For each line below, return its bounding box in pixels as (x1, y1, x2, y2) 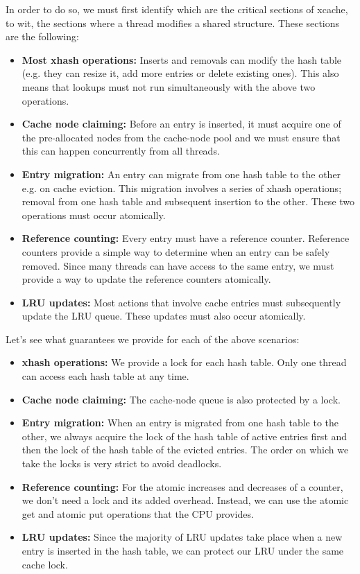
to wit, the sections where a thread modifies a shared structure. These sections (6, 15, 340, 30)
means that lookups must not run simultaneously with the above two (22, 79, 316, 94)
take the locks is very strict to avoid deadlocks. (22, 456, 222, 471)
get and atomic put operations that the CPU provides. (22, 506, 254, 521)
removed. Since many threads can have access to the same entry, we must (22, 258, 334, 272)
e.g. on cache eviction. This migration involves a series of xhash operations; (22, 180, 342, 195)
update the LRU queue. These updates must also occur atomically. (22, 308, 306, 323)
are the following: (6, 29, 79, 44)
